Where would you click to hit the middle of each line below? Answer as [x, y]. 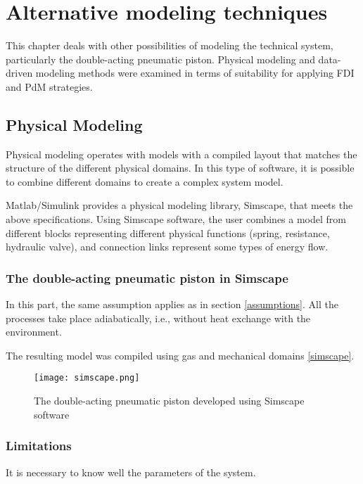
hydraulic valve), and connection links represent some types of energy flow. [167, 247]
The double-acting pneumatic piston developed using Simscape [169, 401]
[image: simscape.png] [87, 378]
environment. [34, 332]
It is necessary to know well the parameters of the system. [131, 472]
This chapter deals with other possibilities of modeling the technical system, [170, 45]
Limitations [39, 446]
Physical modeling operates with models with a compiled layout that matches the [181, 154]
